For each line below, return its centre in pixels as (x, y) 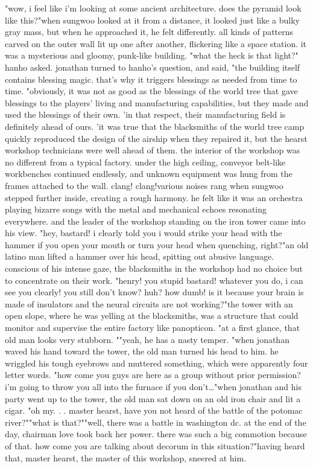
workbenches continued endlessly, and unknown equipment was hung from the (149, 174)
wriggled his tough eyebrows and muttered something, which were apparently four (156, 363)
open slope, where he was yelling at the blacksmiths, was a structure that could (152, 316)
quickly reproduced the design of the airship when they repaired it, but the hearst (156, 138)
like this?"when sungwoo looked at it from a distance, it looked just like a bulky (152, 20)
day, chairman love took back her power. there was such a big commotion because (156, 434)
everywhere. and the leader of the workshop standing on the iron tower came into (155, 221)
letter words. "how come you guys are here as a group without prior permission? (153, 375)
